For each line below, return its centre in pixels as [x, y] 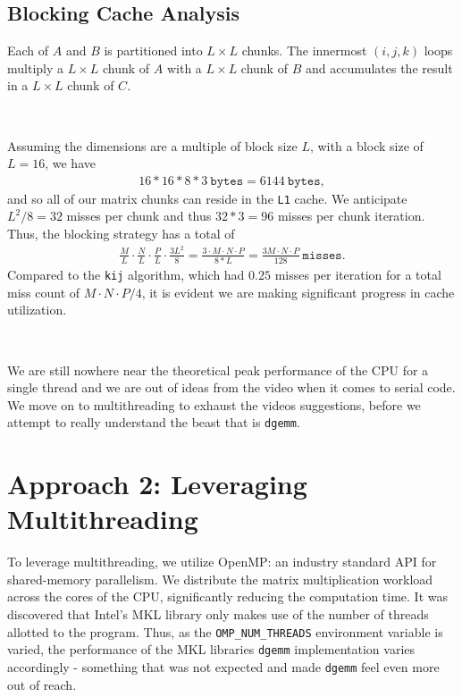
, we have [70, 163]
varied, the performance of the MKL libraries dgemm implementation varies [211, 649]
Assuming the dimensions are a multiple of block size [152, 145]
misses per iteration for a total [358, 275]
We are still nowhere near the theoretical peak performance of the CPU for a [218, 369]
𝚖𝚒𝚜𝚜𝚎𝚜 [322, 255]
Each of [28, 50]
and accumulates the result [379, 67]
